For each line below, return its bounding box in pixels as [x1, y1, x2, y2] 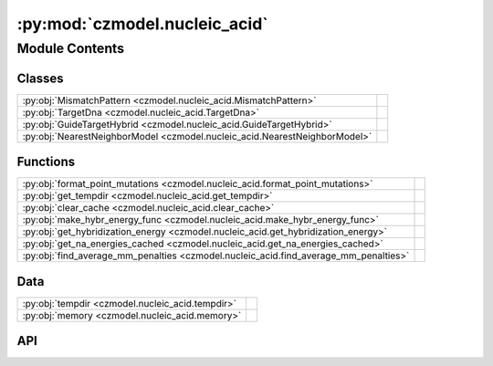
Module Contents [16, 40, 125, 57]
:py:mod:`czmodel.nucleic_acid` [16, 14, 268, 34]
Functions [16, 154, 76, 170]
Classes [16, 70, 64, 86]
